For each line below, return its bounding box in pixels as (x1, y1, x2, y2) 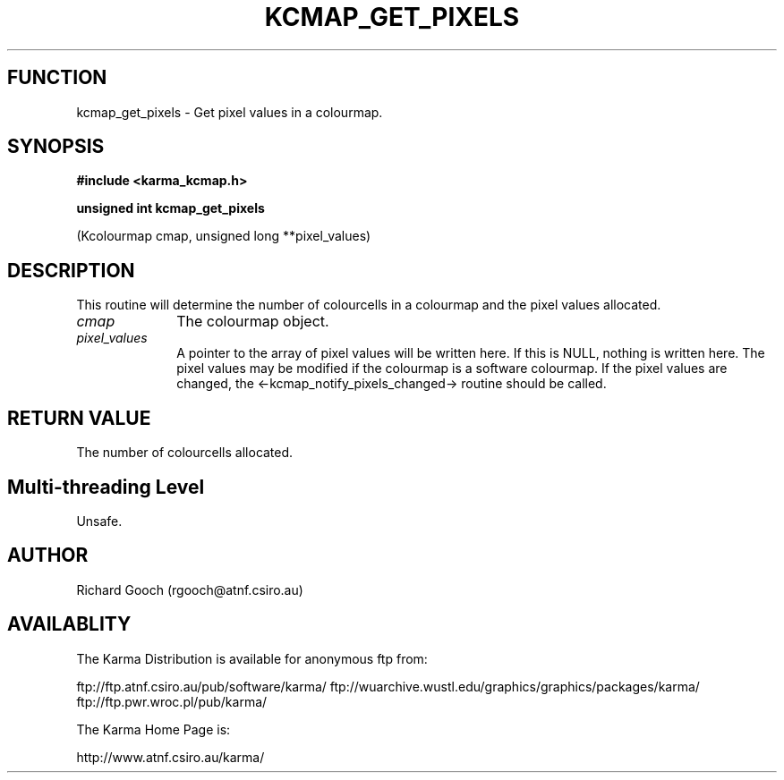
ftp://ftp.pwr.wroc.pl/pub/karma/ (76, 693, 268, 709)
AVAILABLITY (7, 613, 132, 636)
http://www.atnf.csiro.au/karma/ (76, 749, 265, 765)
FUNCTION (7, 66, 107, 89)
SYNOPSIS (7, 135, 105, 158)
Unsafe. (76, 513, 123, 529)
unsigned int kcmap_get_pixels (76, 200, 265, 216)
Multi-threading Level (7, 475, 205, 498)
